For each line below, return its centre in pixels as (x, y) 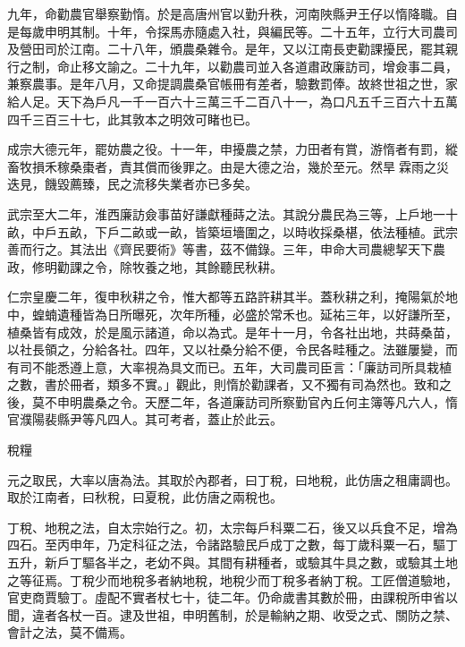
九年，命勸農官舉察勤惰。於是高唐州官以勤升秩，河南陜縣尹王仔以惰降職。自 (232, 13)
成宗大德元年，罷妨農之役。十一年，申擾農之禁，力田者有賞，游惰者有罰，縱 (232, 149)
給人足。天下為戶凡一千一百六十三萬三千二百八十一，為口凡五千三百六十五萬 (232, 101)
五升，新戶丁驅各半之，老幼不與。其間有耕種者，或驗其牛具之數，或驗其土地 (232, 562)
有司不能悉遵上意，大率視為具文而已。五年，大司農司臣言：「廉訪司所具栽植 (229, 366)
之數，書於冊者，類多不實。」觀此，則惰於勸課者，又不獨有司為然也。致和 (223, 384)
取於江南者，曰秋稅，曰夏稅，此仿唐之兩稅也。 (145, 497)
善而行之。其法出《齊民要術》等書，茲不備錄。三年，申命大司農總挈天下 (220, 249)
